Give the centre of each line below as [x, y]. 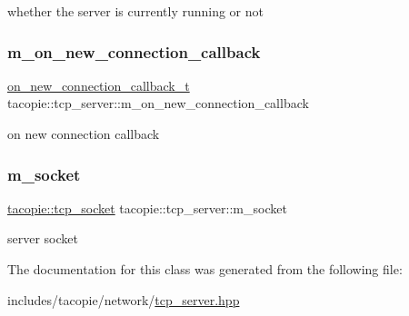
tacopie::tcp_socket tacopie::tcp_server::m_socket [147, 207]
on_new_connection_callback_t [99, 85]
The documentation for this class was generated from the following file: [205, 269]
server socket [43, 238]
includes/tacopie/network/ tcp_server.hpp [124, 299]
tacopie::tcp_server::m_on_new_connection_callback [158, 103]
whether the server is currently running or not [136, 11]
